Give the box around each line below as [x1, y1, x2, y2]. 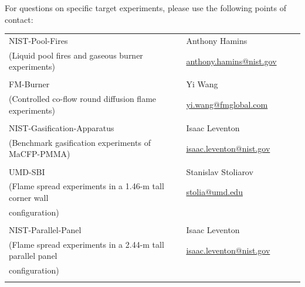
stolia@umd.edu [186, 186, 243, 198]
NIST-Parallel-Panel [9, 223, 82, 235]
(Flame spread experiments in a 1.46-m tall [9, 180, 164, 192]
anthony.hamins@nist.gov [186, 54, 277, 67]
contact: [5, 13, 33, 25]
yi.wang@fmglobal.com [186, 98, 268, 111]
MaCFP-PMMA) [9, 148, 70, 160]
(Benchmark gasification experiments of [9, 136, 151, 148]
